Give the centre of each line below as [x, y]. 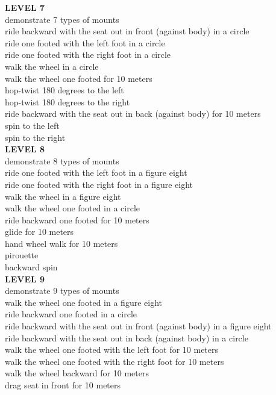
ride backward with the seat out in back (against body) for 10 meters [133, 114]
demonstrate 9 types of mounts [62, 291]
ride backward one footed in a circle [71, 314]
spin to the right [35, 137]
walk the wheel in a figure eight [63, 196]
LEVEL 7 [25, 7]
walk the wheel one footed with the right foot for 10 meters [114, 361]
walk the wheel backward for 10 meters [77, 373]
